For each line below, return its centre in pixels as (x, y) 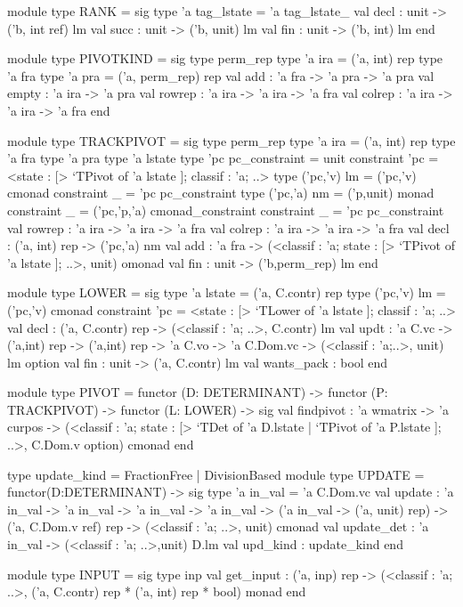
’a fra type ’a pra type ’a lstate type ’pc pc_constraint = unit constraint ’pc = (223, 158)
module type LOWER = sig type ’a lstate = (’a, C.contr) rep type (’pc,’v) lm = (227, 292)
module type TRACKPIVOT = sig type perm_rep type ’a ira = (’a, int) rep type (231, 140)
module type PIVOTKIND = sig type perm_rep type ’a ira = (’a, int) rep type (225, 58)
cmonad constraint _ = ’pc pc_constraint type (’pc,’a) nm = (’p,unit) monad (221, 193)
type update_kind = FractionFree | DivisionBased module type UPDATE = (216, 474)
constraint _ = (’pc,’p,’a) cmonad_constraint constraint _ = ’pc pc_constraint (226, 210)
